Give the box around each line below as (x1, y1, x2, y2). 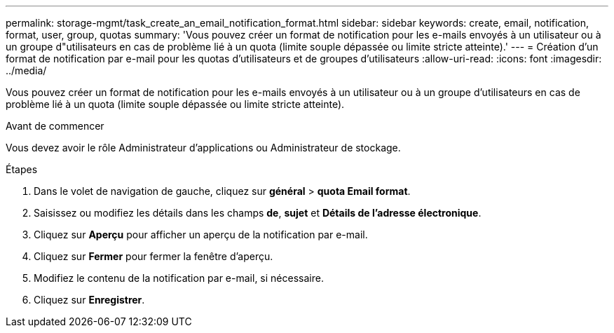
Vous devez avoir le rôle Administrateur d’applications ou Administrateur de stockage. (6, 142, 401, 154)
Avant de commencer (6, 120, 104, 132)
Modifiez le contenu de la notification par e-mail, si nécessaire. (34, 272, 324, 284)
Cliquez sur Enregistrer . (34, 294, 145, 306)
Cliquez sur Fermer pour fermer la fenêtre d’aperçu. (34, 250, 273, 262)
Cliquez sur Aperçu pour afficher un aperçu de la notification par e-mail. (34, 229, 368, 240)
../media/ (6, 64, 47, 76)
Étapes (6, 163, 38, 175)
